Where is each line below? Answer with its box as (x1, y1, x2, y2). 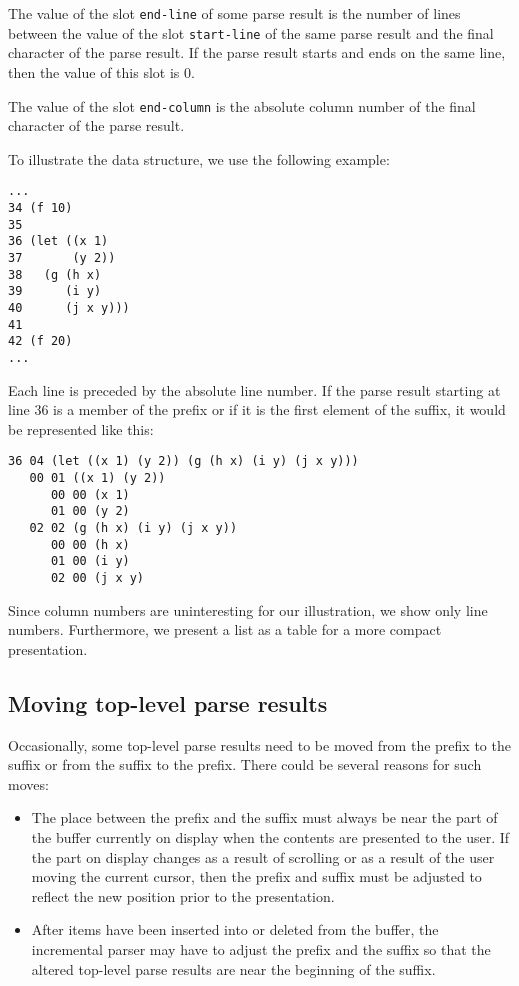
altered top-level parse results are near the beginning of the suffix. (31, 958, 436, 979)
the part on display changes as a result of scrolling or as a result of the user (31, 846, 495, 867)
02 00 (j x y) (50, 570, 145, 585)
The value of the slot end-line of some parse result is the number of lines (8, 3, 461, 23)
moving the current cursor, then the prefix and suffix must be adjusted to (31, 866, 482, 887)
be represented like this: (8, 418, 154, 439)
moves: (8, 773, 49, 794)
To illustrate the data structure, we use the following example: (8, 148, 390, 169)
